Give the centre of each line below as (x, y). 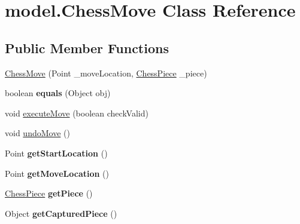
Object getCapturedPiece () (61, 213)
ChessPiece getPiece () (49, 193)
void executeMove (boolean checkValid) (77, 113)
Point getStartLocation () (56, 153)
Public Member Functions (87, 47)
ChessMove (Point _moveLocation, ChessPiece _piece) (106, 73)
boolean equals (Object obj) (58, 93)
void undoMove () (37, 133)
